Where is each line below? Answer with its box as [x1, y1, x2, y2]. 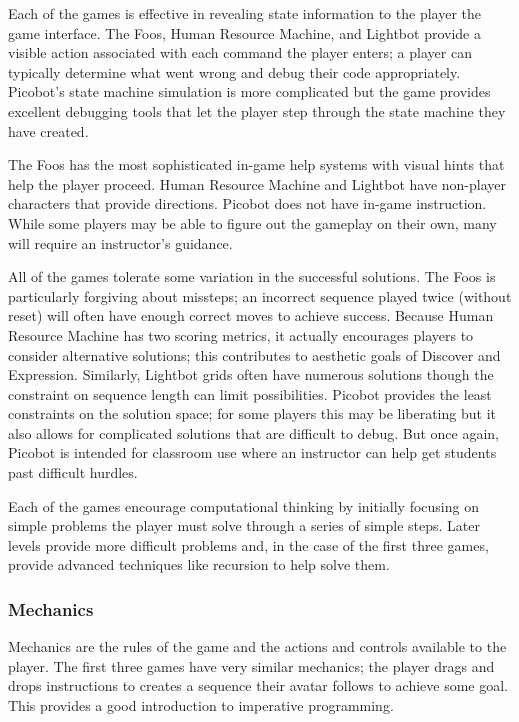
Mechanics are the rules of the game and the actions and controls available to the [8, 636, 507, 657]
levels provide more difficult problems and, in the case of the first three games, [8, 534, 489, 555]
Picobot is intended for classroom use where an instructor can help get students [8, 442, 497, 463]
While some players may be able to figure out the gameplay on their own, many [8, 212, 497, 233]
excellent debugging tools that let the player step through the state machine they [8, 100, 506, 121]
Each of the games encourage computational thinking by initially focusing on [8, 495, 479, 516]
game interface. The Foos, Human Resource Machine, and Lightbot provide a [8, 22, 481, 43]
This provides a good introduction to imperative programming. [8, 695, 394, 716]
